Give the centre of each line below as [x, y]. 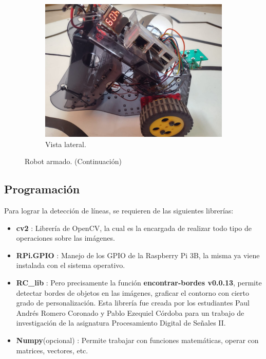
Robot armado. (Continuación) [73, 161]
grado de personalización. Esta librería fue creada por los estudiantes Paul [133, 303]
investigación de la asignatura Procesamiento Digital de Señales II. [121, 323]
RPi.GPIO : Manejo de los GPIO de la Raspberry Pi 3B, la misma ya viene [138, 255]
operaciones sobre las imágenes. [65, 238]
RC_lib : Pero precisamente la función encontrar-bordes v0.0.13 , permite [139, 282]
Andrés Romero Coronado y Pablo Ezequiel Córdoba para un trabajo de [130, 312]
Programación [42, 189]
